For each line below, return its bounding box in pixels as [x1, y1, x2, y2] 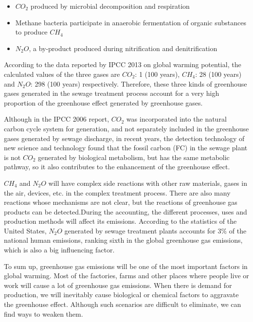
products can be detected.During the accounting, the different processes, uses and [4, 206, 247, 216]
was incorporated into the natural [126, 114, 227, 124]
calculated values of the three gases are [4, 69, 120, 79]
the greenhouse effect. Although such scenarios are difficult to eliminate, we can [4, 299, 241, 309]
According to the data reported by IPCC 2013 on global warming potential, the [4, 59, 241, 70]
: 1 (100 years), [135, 69, 180, 79]
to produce [15, 27, 48, 37]
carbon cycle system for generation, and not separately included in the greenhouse [4, 123, 249, 133]
